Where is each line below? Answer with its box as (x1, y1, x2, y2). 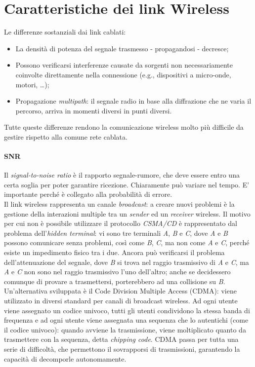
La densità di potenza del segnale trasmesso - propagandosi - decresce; (15, 43, 229, 53)
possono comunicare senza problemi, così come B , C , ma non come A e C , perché (4, 237, 250, 248)
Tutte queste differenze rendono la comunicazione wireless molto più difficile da (4, 122, 244, 132)
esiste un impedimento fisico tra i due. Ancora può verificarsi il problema (4, 247, 225, 257)
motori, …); (15, 79, 49, 89)
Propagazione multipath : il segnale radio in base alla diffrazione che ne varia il (15, 96, 252, 106)
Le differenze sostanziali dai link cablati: (4, 27, 126, 37)
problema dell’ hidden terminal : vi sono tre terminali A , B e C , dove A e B (4, 227, 228, 238)
